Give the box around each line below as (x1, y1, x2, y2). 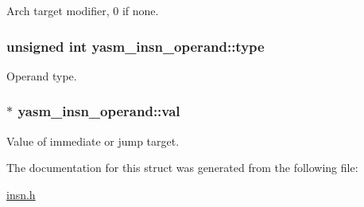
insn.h (6, 186, 36, 202)
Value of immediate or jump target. (6, 132, 180, 149)
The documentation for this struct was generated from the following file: (6, 159, 358, 176)
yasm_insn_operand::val (17, 101, 180, 121)
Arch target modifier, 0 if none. (6, 2, 159, 18)
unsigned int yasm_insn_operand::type (6, 36, 265, 56)
